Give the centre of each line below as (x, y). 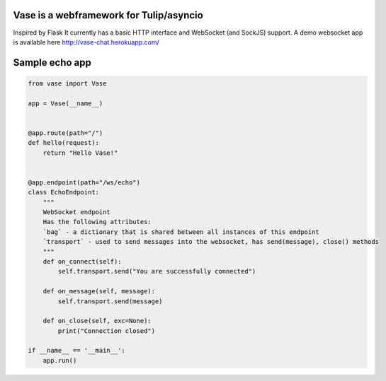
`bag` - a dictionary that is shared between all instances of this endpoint (181, 232)
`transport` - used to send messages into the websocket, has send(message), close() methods (211, 242)
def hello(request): (63, 143)
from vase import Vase (67, 83)
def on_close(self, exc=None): (97, 321)
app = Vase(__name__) (66, 103)
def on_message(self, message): (99, 291)
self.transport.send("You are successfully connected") (157, 271)
